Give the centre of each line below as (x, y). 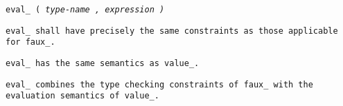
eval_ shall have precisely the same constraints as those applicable (172, 31)
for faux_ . (30, 42)
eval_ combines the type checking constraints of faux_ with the (159, 84)
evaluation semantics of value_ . (82, 96)
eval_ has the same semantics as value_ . (103, 63)
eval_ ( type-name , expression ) (85, 10)
